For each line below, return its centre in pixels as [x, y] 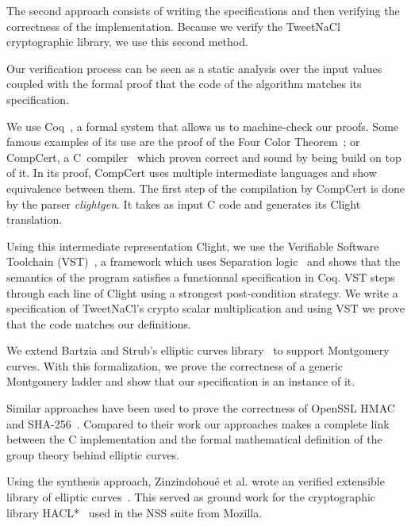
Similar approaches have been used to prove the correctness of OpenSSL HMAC [201, 408]
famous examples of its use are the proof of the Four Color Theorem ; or [183, 142]
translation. [35, 219]
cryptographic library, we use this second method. [127, 42]
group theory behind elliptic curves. [93, 454]
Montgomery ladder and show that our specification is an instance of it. [181, 381]
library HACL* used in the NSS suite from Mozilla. [134, 512]
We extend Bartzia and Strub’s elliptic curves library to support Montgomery [198, 350]
